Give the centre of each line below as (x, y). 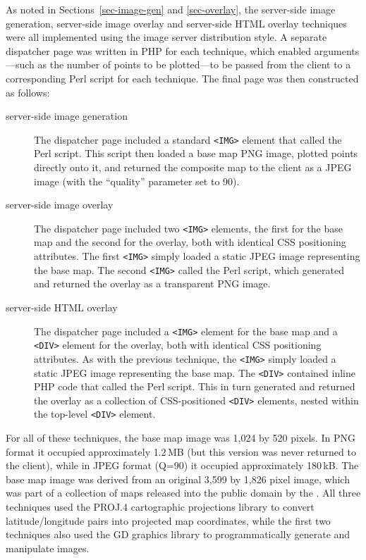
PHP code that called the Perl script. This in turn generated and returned (195, 386)
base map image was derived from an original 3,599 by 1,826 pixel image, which (178, 479)
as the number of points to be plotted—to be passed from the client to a (194, 64)
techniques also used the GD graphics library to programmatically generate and (178, 534)
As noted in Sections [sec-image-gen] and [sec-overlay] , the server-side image (171, 9)
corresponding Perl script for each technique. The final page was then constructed (182, 78)
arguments (337, 50)
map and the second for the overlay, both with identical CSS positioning (190, 242)
